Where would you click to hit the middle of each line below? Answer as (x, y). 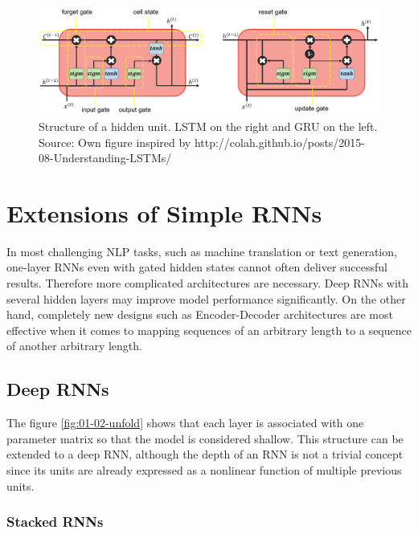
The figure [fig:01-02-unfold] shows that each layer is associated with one (185, 423)
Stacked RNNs (55, 522)
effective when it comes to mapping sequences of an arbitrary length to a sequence (209, 330)
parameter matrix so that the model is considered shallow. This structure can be (205, 438)
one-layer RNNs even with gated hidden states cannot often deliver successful (197, 267)
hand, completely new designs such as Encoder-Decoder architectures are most (200, 314)
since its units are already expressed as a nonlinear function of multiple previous (204, 470)
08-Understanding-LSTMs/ (105, 158)
